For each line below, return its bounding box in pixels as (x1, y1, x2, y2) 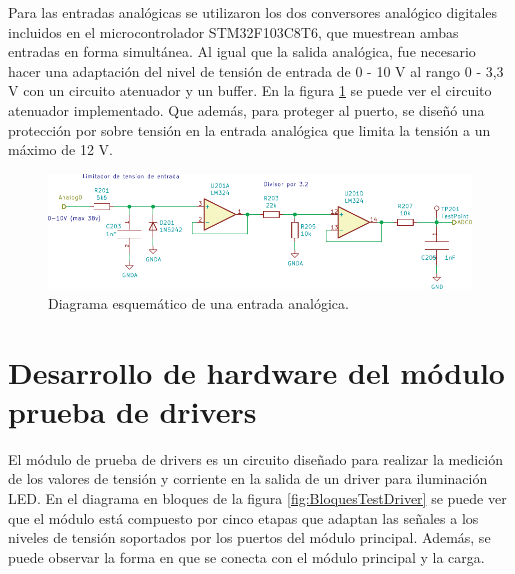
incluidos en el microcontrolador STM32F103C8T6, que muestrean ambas (8, 21, 459, 42)
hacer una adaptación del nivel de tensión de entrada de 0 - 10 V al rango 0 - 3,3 (8, 60, 504, 81)
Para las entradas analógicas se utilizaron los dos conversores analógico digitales (8, 2, 498, 22)
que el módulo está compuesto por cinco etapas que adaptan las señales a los (8, 507, 479, 528)
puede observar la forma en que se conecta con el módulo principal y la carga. (8, 546, 485, 567)
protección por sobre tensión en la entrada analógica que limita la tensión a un (8, 119, 491, 140)
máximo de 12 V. (8, 139, 113, 160)
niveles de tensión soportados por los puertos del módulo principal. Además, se (8, 527, 491, 548)
